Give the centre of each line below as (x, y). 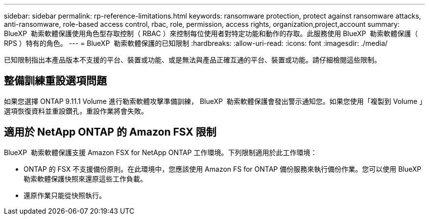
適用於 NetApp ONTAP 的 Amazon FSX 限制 (110, 132)
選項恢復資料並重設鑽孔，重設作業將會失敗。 (76, 111)
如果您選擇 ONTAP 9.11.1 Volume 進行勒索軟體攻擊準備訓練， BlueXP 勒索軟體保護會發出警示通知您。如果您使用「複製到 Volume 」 (214, 101)
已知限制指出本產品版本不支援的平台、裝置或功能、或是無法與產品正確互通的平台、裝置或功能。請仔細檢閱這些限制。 (192, 60)
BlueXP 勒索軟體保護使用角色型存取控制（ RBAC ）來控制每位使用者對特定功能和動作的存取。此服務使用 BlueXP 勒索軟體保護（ (211, 33)
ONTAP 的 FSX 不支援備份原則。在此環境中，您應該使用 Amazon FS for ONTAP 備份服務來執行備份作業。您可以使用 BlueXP (223, 169)
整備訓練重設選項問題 (55, 81)
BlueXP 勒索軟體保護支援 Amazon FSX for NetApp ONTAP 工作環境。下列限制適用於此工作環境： (161, 152)
